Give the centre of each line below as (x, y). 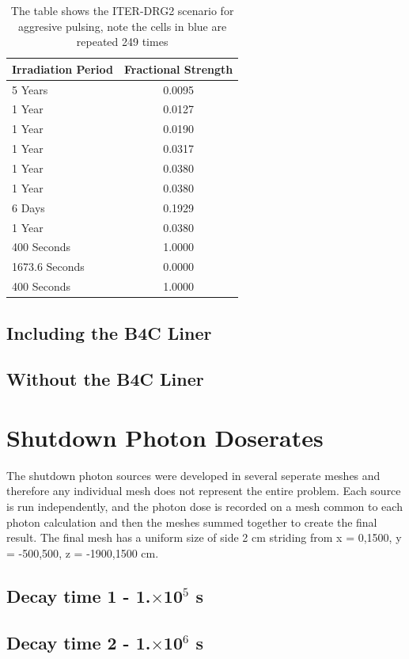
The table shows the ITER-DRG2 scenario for (122, 10)
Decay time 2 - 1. (79, 642)
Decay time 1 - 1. (79, 595)
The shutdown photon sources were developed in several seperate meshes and (193, 475)
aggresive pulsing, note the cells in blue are (123, 26)
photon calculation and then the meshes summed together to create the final (192, 522)
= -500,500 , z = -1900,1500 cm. (83, 552)
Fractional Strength (179, 69)
